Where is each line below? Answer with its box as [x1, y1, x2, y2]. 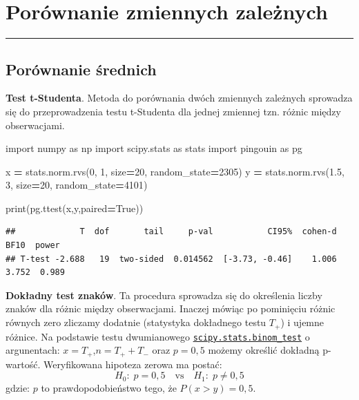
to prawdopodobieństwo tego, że [41, 381, 177, 395]
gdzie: [6, 381, 30, 395]
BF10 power [6, 240, 60, 251]
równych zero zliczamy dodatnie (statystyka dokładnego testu [6, 315, 266, 330]
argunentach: [6, 343, 60, 357]
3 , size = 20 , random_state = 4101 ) [6, 178, 148, 192]
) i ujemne [280, 315, 324, 330]
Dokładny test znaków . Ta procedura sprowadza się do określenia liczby [6, 287, 322, 302]
